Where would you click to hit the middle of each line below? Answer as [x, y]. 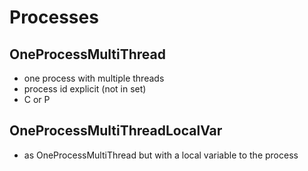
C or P [37, 99]
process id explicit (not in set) [85, 89]
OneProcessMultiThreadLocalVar [116, 131]
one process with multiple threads [94, 78]
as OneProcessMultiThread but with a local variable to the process [161, 155]
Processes [54, 17]
